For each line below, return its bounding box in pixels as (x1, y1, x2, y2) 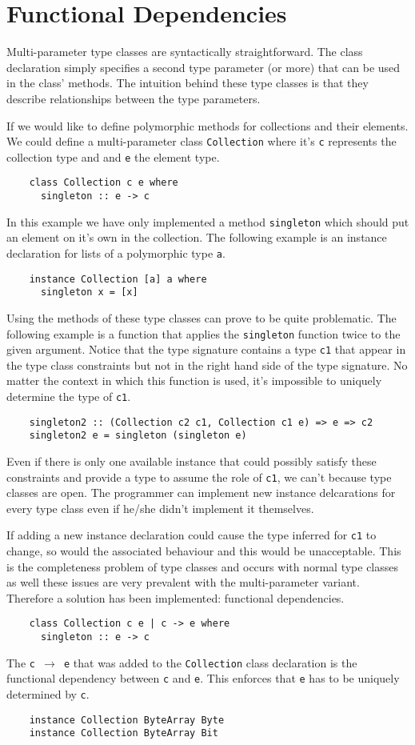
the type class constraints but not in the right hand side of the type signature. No (6, 356, 408, 373)
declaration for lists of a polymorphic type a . (6, 244, 225, 261)
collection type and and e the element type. (6, 148, 220, 165)
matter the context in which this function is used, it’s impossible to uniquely (6, 372, 382, 389)
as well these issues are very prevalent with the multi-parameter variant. (6, 574, 360, 591)
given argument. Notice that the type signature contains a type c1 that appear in (6, 341, 406, 358)
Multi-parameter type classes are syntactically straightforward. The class (6, 43, 363, 60)
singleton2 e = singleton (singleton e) (29, 430, 247, 442)
